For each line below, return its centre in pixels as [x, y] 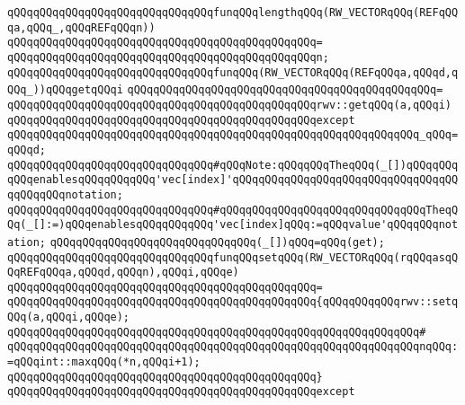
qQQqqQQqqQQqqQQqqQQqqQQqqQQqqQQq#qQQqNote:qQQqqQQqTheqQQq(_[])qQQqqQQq [233, 165]
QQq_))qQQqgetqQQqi [65, 90]
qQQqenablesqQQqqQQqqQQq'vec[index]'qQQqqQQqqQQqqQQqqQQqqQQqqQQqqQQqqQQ [233, 180]
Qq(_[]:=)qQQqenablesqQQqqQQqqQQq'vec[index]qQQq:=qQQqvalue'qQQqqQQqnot [233, 225]
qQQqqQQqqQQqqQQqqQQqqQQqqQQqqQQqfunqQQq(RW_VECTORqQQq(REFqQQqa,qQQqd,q [233, 72]
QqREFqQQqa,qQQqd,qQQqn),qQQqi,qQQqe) [123, 273]
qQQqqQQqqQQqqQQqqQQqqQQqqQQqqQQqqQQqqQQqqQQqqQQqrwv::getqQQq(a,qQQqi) [229, 105]
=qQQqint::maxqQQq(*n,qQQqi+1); [104, 362]
